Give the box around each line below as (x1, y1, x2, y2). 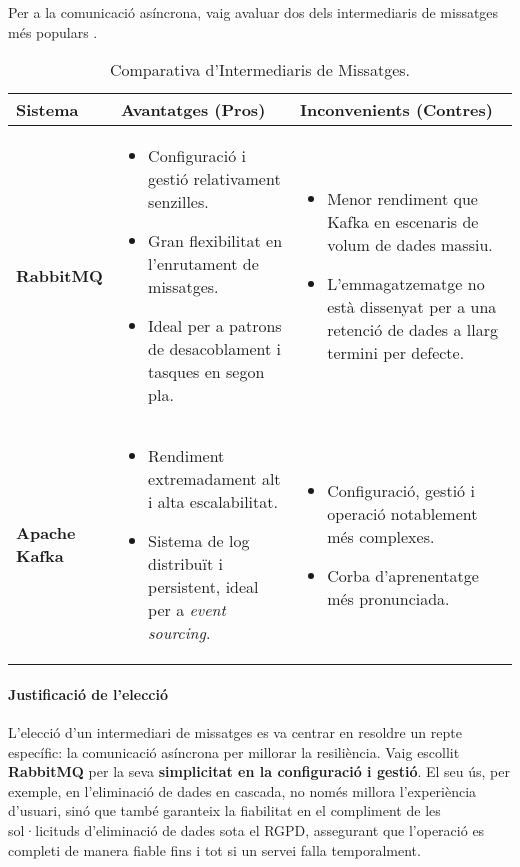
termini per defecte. (327, 340, 465, 364)
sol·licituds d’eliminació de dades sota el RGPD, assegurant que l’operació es (8, 819, 485, 840)
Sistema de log (148, 529, 250, 553)
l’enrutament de (148, 252, 259, 276)
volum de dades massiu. (327, 232, 493, 256)
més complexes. (327, 524, 435, 548)
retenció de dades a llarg (327, 317, 498, 341)
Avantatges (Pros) (120, 98, 266, 122)
